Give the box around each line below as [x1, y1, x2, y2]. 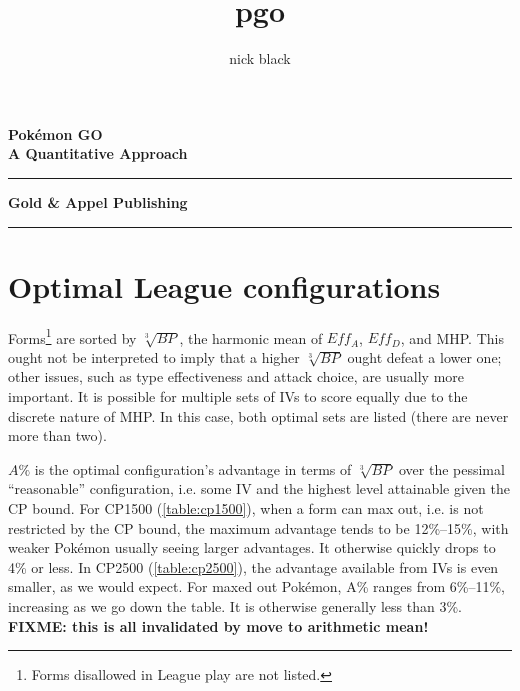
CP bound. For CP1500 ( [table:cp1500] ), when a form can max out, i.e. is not [8, 498, 484, 519]
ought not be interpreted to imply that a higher [8, 346, 300, 367]
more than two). [8, 425, 107, 446]
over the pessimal [398, 458, 505, 479]
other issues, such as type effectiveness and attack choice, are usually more [8, 366, 465, 387]
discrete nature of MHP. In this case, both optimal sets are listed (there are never [8, 405, 509, 426]
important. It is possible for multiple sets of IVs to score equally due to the [8, 386, 468, 407]
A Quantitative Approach [8, 143, 188, 164]
